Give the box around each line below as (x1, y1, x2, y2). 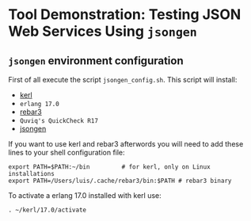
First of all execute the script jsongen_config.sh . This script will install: (8, 75, 238, 84)
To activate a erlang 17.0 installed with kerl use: (8, 191, 162, 200)
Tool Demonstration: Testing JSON (8, 6, 241, 24)
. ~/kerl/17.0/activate (8, 206, 87, 214)
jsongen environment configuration (8, 54, 184, 67)
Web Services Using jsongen (8, 22, 198, 40)
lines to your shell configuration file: (8, 148, 125, 157)
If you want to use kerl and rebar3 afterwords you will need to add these (8, 139, 244, 148)
